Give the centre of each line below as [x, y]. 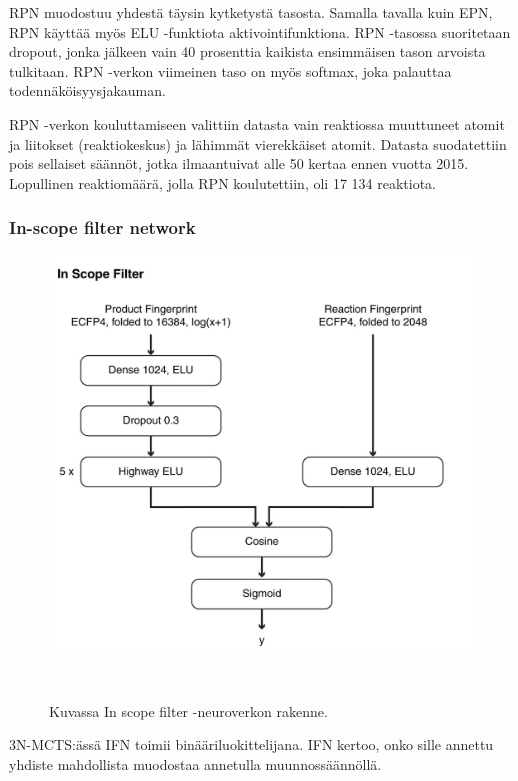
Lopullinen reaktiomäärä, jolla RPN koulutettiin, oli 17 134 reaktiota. [222, 182]
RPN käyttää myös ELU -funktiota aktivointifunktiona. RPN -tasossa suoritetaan [260, 31]
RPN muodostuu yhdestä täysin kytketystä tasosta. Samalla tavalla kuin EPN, [251, 12]
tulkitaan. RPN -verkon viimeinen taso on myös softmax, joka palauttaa [230, 70]
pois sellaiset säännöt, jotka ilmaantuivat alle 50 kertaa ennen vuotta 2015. [239, 163]
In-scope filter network [102, 227]
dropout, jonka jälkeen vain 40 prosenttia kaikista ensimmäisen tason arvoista [247, 51]
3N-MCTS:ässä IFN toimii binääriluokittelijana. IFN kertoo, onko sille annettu [251, 744]
